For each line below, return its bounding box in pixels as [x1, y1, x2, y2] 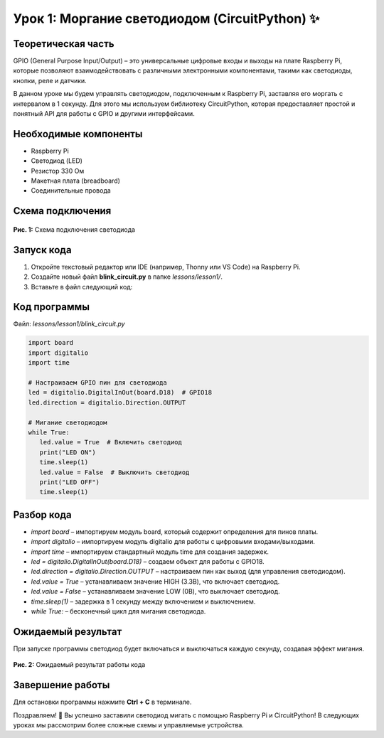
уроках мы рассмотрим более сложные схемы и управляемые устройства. [13, 720, 245, 729]
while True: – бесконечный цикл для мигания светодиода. [31, 606, 206, 615]
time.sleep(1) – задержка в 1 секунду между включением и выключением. [31, 597, 256, 606]
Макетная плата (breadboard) [31, 176, 121, 185]
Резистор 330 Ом [31, 166, 85, 175]
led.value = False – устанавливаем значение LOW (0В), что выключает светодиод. [31, 587, 280, 596]
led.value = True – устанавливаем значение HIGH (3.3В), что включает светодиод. [31, 577, 280, 586]
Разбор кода [13, 508, 73, 520]
